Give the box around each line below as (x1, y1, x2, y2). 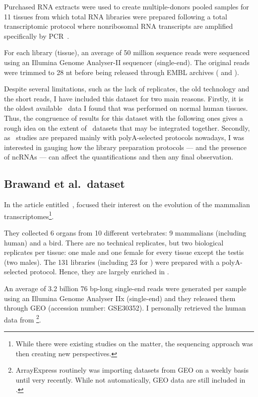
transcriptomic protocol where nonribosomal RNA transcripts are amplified (4, 21, 233, 31)
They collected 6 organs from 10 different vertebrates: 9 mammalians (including (4, 227, 247, 238)
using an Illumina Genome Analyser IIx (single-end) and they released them (4, 293, 236, 303)
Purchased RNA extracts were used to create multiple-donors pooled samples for (4, 1, 249, 11)
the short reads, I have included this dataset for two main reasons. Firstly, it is (4, 93, 244, 103)
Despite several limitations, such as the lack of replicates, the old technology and (4, 83, 250, 94)
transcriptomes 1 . (4, 209, 54, 221)
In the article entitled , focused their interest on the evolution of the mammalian (4, 199, 250, 210)
